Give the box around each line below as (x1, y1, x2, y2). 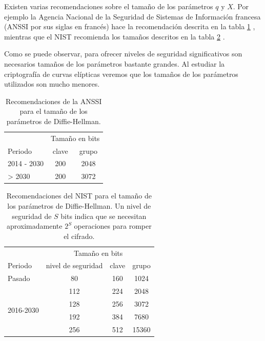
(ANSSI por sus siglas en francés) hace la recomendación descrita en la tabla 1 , (4, 21, 255, 32)
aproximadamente (6, 220, 63, 231)
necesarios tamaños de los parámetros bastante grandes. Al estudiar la (4, 58, 225, 69)
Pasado (8, 273, 30, 284)
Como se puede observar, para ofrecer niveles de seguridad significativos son (4, 48, 242, 59)
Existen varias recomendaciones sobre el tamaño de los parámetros (4, 1, 213, 11)
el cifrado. (64, 230, 95, 241)
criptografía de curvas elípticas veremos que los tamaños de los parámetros (4, 68, 238, 79)
